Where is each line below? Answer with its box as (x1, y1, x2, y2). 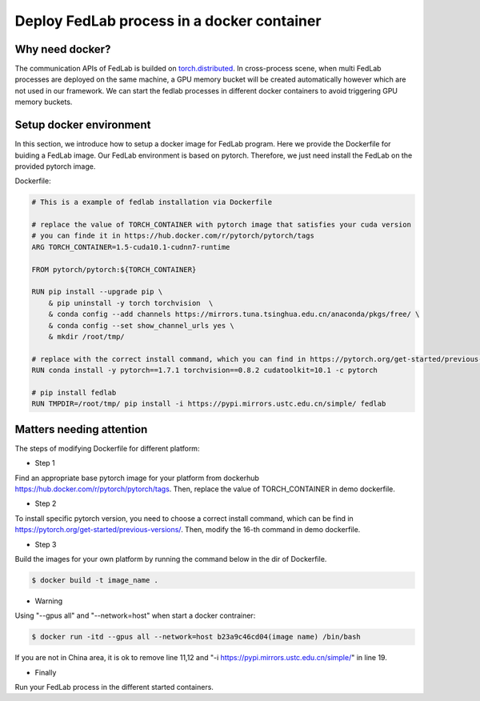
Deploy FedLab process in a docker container (14, 12, 322, 30)
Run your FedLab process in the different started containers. (14, 683, 214, 692)
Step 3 (34, 539, 57, 549)
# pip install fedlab (31, 388, 117, 397)
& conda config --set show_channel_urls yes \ (48, 321, 235, 330)
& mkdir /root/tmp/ (48, 332, 126, 341)
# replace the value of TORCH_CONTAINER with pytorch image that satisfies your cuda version (31, 220, 412, 230)
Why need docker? (14, 42, 111, 56)
